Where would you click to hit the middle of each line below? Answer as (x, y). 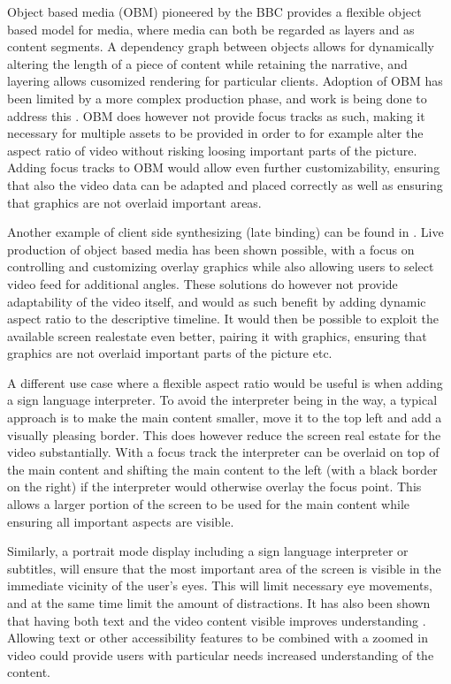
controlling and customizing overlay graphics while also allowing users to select (221, 266)
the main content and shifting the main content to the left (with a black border (222, 469)
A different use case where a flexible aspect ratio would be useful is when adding (225, 382)
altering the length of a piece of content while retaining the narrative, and (207, 63)
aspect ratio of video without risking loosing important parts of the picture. (212, 150)
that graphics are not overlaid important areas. (134, 202)
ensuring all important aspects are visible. (121, 521)
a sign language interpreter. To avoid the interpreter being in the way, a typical (222, 400)
